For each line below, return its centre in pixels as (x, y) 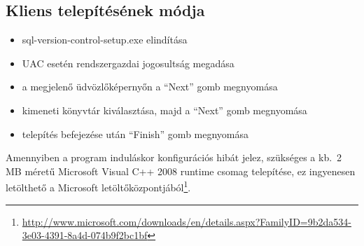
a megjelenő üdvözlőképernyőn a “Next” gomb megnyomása (150, 87)
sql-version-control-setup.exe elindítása (105, 40)
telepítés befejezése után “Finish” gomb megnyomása (135, 134)
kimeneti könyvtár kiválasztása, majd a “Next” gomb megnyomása (164, 110)
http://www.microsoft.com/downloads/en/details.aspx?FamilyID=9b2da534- (187, 221)
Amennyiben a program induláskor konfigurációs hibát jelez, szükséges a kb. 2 (174, 157)
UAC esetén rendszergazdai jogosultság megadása (128, 63)
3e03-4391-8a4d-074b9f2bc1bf (85, 235)
